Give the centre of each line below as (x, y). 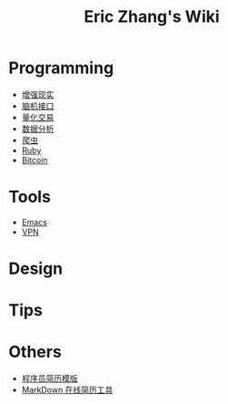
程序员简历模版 (50, 378)
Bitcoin (35, 160)
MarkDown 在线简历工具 (67, 390)
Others (35, 352)
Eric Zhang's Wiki (152, 17)
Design (36, 269)
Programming (61, 68)
